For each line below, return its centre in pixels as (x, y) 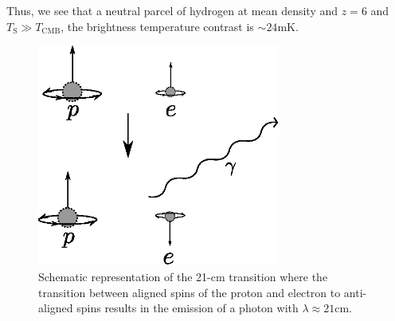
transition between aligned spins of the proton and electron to (190, 292)
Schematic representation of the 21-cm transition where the (183, 277)
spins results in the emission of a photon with (188, 308)
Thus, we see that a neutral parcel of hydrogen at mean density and (172, 10)
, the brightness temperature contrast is (157, 26)
